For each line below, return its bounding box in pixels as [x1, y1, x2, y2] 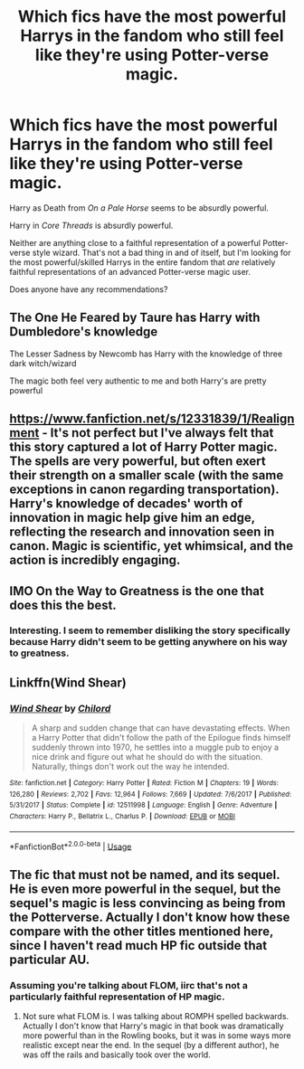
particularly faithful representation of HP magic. [9, 990, 225, 1003]
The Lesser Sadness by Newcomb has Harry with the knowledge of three [9, 348, 283, 359]
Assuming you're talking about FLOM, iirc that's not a [9, 979, 249, 991]
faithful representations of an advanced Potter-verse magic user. [9, 266, 252, 277]
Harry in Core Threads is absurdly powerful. [9, 220, 174, 231]
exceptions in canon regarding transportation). [9, 482, 280, 497]
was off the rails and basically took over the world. [22, 1049, 211, 1060]
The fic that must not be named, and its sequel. [9, 866, 280, 883]
